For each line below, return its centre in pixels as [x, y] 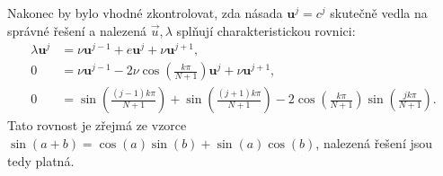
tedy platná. [41, 160]
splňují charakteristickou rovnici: [266, 30]
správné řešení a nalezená [77, 30]
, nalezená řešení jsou [374, 142]
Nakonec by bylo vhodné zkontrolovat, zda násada [145, 13]
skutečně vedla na [379, 13]
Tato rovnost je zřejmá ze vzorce [97, 125]
